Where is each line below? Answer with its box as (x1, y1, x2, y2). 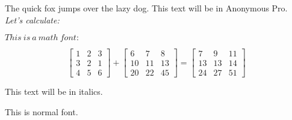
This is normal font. (5, 105, 78, 118)
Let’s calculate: (5, 13, 60, 26)
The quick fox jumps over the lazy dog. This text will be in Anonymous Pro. (5, 2, 288, 14)
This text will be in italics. (5, 85, 103, 98)
